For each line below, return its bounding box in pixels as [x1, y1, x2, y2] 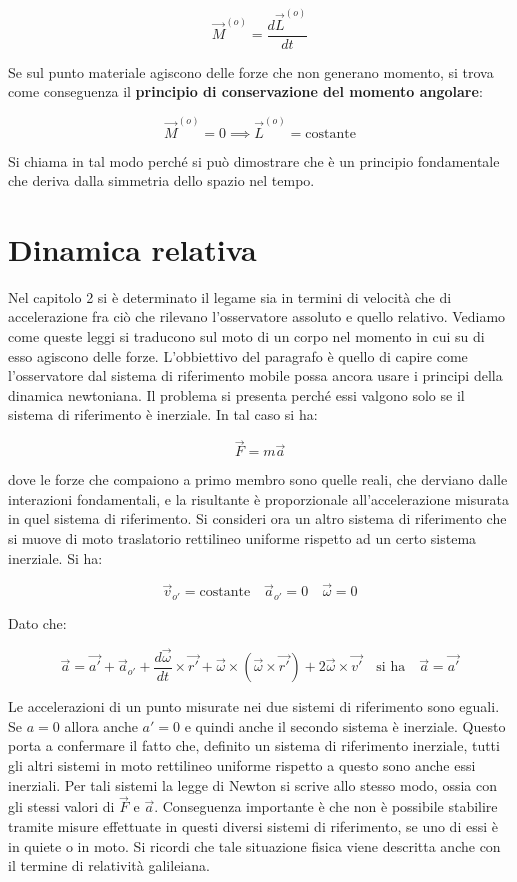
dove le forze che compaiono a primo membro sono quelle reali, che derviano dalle [8, 469, 508, 490]
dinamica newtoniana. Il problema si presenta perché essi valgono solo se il [8, 384, 465, 405]
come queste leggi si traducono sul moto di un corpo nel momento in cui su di [8, 326, 485, 347]
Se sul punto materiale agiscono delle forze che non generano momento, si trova [8, 61, 494, 82]
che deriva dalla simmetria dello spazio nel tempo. [8, 170, 315, 191]
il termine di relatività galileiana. [8, 855, 210, 876]
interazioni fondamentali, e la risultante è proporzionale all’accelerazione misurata [8, 488, 509, 509]
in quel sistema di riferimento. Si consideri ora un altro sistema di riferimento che [8, 508, 507, 529]
